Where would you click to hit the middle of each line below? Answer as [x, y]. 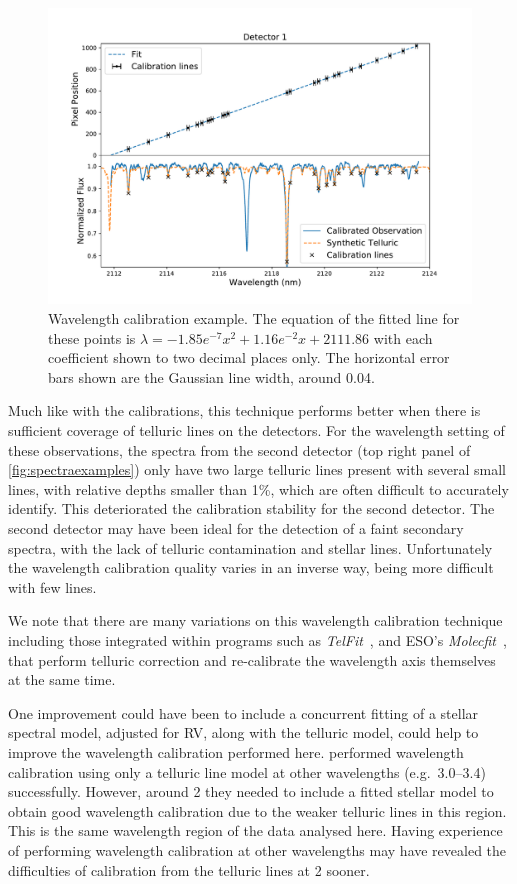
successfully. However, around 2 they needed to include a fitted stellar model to [251, 791]
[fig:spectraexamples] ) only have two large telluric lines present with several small [257, 469]
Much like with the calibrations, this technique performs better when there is [244, 410]
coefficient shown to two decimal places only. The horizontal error [249, 357]
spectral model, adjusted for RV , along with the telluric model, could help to [243, 732]
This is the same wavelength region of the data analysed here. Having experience [255, 830]
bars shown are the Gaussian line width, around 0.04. [211, 376]
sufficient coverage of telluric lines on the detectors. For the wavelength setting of [256, 430]
